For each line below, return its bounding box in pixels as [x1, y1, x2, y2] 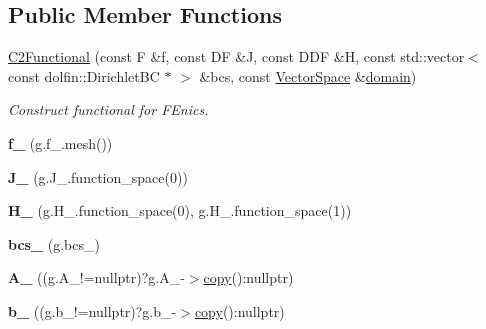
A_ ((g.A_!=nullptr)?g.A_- [8, 267, 185, 288]
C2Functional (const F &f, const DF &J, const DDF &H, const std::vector [8, 46, 465, 67]
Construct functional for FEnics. [8, 99, 209, 120]
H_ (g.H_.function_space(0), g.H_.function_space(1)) [8, 200, 352, 221]
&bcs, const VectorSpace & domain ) [199, 65, 417, 86]
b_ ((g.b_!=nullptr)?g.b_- [8, 300, 177, 321]
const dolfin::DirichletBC [8, 65, 160, 86]
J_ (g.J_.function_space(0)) [8, 166, 188, 187]
